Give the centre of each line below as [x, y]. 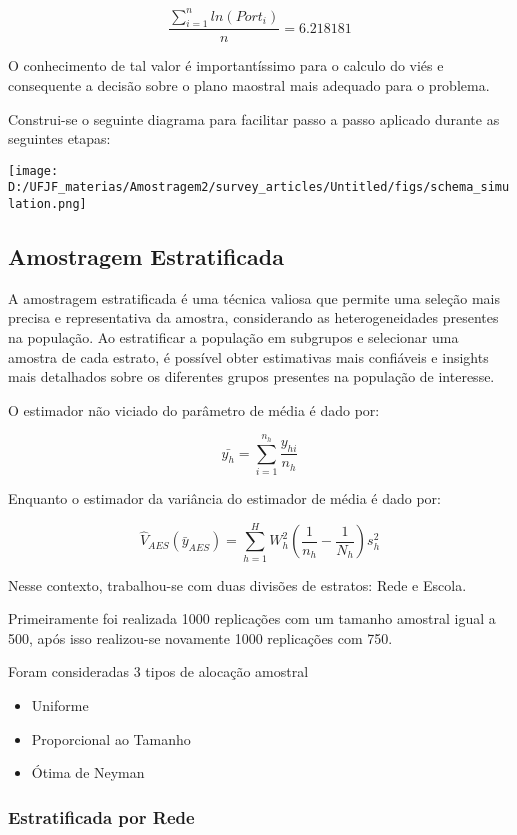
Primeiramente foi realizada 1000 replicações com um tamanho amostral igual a [252, 618]
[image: [33, 170]
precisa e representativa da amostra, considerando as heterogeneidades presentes [253, 317]
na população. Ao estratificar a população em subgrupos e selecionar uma [233, 337]
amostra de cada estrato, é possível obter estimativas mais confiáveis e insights [248, 356]
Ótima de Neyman [88, 772]
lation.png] [47, 204]
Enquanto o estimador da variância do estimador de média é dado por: [224, 497]
